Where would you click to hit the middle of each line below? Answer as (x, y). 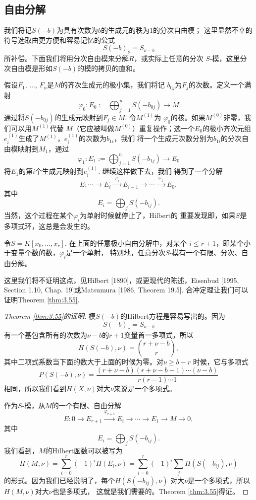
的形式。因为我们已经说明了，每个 (59, 480)
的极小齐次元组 (227, 128)
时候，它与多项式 (221, 362)
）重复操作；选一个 (164, 128)
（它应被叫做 (93, 128)
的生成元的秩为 (125, 30)
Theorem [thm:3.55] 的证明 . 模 (50, 316)
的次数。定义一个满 (220, 85)
